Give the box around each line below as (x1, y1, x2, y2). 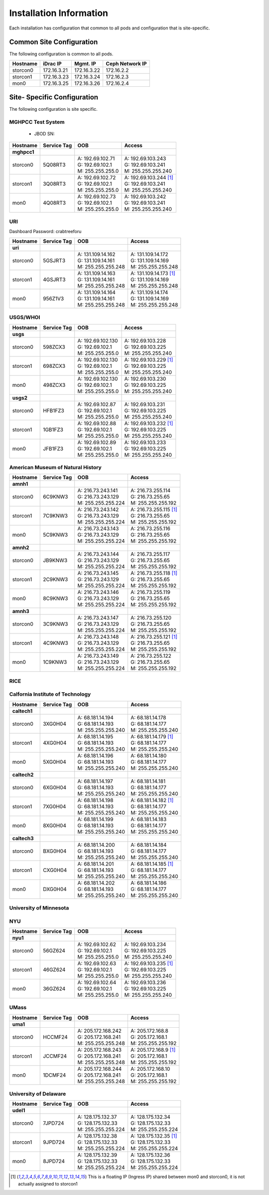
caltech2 (12, 771, 34, 778)
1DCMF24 (43, 1071, 66, 1078)
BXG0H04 (43, 848, 67, 855)
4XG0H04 (43, 739, 67, 746)
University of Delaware (9, 1091, 66, 1098)
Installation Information (9, 7, 108, 18)
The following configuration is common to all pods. (9, 51, 114, 57)
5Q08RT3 (43, 161, 66, 168)
